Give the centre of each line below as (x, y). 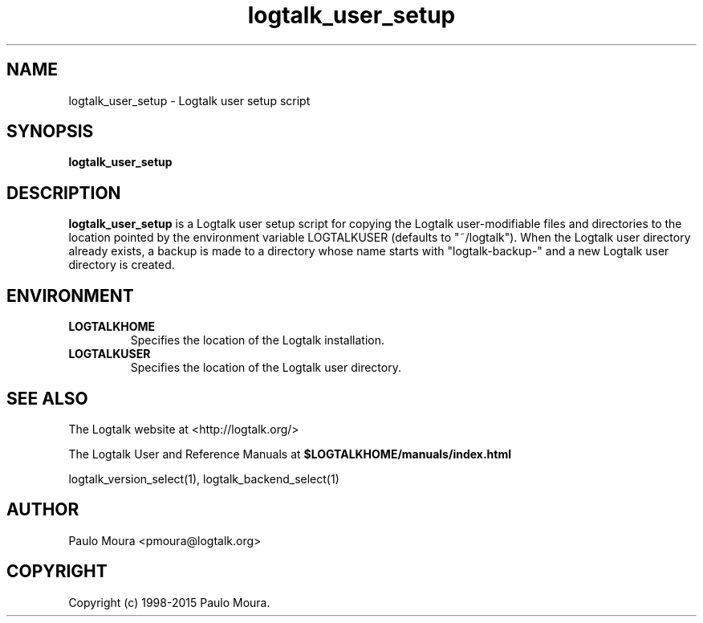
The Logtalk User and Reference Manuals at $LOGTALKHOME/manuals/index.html (290, 454)
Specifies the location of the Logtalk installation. (258, 340)
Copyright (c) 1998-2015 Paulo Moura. (169, 602)
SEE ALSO (47, 398)
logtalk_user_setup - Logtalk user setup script (189, 100)
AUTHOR (43, 510)
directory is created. (122, 265)
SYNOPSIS (50, 132)
